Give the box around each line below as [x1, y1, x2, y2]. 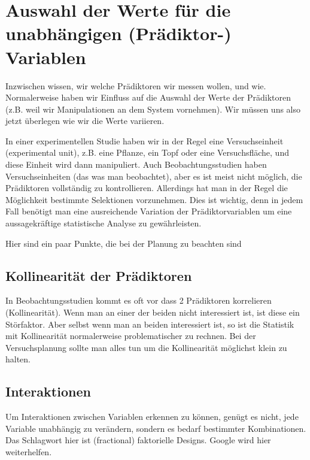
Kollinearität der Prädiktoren [5, 266, 192, 285]
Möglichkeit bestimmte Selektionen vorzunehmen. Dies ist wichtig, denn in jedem [5, 193, 303, 205]
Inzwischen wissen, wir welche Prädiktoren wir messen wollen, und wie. [5, 79, 266, 92]
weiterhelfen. [5, 445, 52, 458]
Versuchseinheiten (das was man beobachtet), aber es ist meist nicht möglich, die [5, 170, 302, 182]
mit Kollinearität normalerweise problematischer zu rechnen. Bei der [5, 329, 256, 342]
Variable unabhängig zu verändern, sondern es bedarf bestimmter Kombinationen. [5, 422, 306, 434]
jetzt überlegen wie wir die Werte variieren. [5, 114, 165, 127]
